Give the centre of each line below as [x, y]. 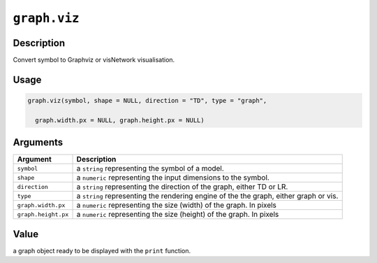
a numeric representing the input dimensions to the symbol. [173, 178]
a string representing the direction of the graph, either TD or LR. [182, 187]
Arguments [38, 142]
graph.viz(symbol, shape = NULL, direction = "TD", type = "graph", [147, 101]
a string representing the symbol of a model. [150, 169]
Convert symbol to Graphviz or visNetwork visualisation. [94, 60]
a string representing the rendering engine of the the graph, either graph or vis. [207, 196]
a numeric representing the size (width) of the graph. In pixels [177, 205]
